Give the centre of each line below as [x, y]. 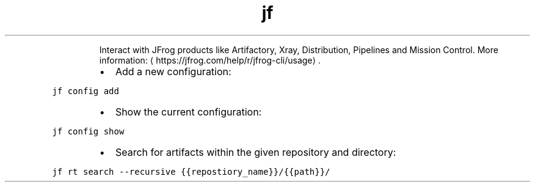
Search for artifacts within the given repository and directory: [256, 152]
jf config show [88, 131]
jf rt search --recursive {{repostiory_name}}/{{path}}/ [191, 171]
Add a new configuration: [173, 71]
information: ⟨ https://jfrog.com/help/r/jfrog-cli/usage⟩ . [210, 60]
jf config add [86, 91]
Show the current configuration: [188, 112]
